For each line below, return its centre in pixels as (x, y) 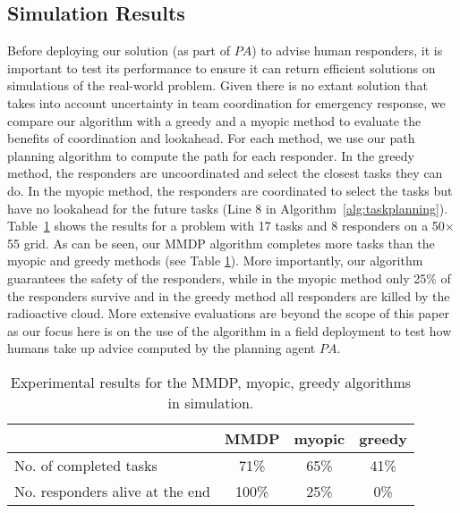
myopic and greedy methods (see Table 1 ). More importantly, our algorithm (215, 261)
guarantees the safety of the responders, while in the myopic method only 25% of (229, 278)
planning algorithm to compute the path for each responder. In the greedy (211, 155)
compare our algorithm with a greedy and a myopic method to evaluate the (214, 120)
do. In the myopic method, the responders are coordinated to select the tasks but (230, 190)
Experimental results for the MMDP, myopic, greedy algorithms (211, 382)
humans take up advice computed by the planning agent (162, 348)
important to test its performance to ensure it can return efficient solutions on (221, 67)
